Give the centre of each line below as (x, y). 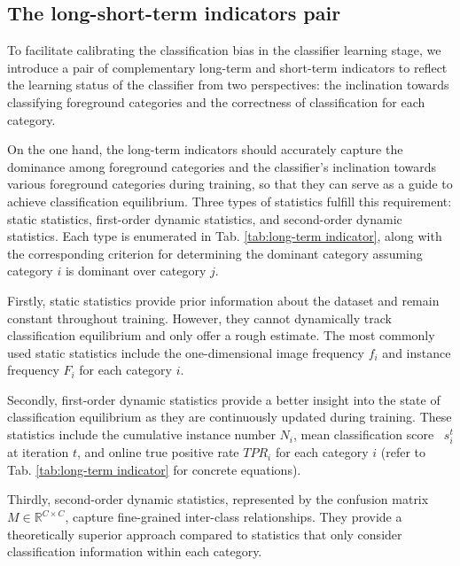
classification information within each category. (135, 551)
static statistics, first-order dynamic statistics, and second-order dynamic (205, 218)
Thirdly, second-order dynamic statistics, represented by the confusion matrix (218, 499)
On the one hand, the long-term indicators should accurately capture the (205, 149)
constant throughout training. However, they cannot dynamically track (199, 318)
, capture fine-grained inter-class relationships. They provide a (234, 517)
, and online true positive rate (158, 452)
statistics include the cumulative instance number (141, 434)
